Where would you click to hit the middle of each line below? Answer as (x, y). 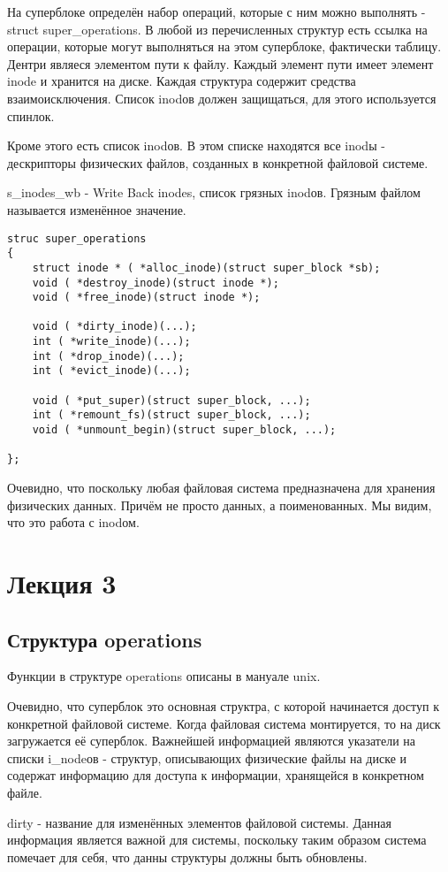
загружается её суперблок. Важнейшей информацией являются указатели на (212, 741)
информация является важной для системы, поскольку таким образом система (217, 840)
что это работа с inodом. (73, 522)
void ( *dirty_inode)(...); (114, 327)
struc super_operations (77, 238)
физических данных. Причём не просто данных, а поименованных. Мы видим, (220, 505)
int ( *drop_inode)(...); (108, 356)
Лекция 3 (62, 583)
